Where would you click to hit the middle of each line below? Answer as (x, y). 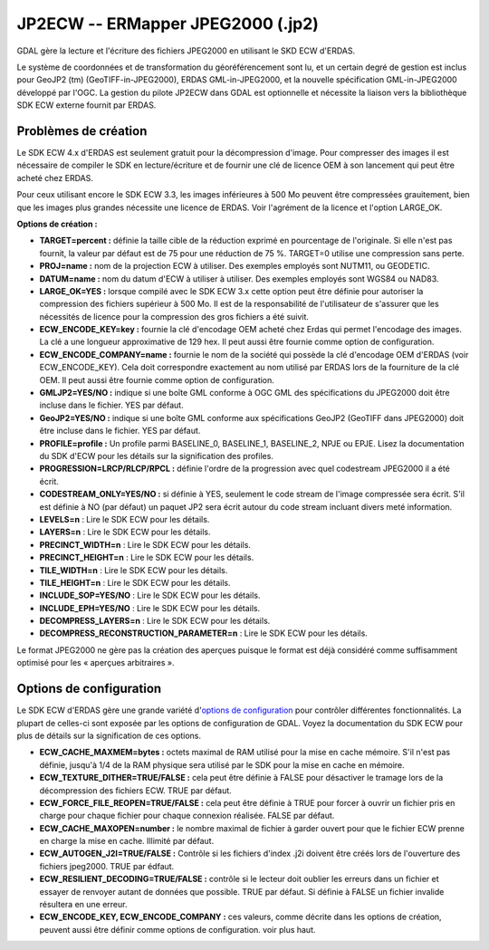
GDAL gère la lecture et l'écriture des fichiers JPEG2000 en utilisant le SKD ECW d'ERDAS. (186, 51)
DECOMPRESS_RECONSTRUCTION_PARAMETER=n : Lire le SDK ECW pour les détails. (204, 633)
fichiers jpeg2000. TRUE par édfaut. (107, 866)
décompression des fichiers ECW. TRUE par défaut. (136, 790)
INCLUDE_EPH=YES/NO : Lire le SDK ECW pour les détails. (150, 608)
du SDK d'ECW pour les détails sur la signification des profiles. (156, 456)
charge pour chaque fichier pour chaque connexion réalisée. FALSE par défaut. (187, 816)
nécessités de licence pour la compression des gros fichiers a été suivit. (174, 316)
